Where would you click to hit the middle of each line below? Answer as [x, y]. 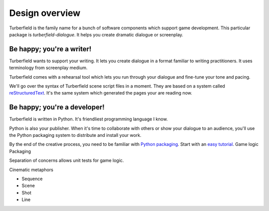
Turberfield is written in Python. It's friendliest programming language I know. [88, 119]
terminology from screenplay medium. [48, 68]
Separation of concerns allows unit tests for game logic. [67, 160]
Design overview [45, 13]
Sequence [32, 179]
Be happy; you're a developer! [57, 107]
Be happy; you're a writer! [50, 49]
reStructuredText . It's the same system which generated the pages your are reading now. [101, 93]
